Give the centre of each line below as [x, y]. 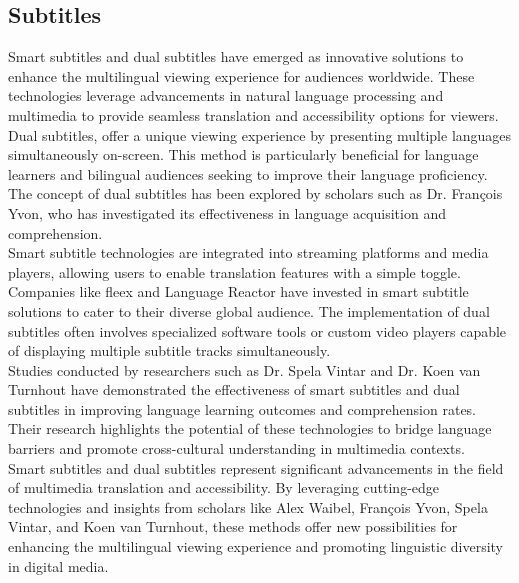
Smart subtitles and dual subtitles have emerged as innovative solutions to [236, 56]
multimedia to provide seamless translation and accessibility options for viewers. [253, 114]
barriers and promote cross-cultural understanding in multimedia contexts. [236, 448]
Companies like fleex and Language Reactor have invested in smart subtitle [238, 291]
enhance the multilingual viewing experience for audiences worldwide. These [241, 75]
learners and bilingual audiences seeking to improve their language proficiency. [248, 173]
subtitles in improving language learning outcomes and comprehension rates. [242, 408]
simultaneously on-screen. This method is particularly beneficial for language [243, 154]
